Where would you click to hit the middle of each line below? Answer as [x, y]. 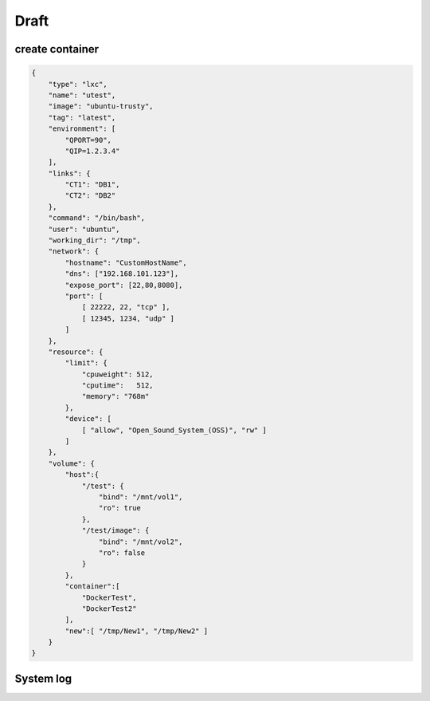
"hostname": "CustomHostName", [126, 262]
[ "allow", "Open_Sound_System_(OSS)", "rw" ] [174, 430]
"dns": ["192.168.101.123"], [122, 274]
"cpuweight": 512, [118, 374]
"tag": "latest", [82, 117]
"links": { [69, 173]
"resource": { [76, 352]
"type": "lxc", [78, 84]
